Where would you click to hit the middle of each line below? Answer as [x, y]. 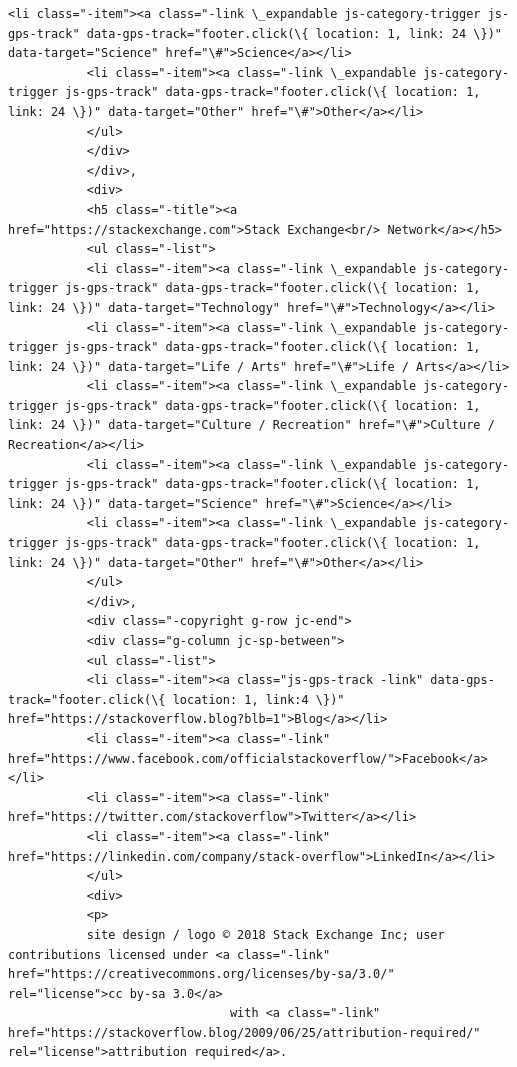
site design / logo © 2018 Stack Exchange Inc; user [265, 934]
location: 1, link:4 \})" [258, 699]
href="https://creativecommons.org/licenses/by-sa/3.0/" [201, 974]
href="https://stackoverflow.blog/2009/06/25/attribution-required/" [244, 1032]
